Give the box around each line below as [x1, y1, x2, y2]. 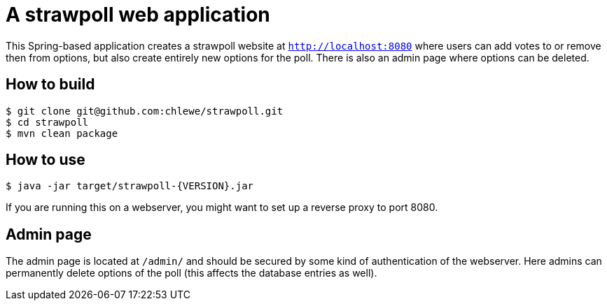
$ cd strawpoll [6, 116, 89, 128]
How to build [6, 75, 95, 94]
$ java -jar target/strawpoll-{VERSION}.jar [6, 180, 254, 192]
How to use [6, 151, 85, 169]
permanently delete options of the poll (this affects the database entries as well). [6, 267, 377, 279]
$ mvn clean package [6, 127, 118, 139]
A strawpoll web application [6, 3, 270, 27]
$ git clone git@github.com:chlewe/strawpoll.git [6, 105, 284, 117]
